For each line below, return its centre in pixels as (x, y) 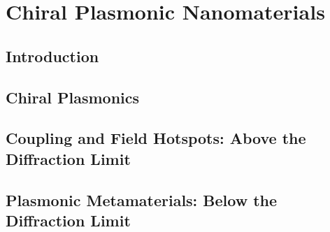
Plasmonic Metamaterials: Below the (142, 200)
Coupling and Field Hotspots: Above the (156, 138)
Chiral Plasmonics (73, 97)
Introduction (52, 56)
